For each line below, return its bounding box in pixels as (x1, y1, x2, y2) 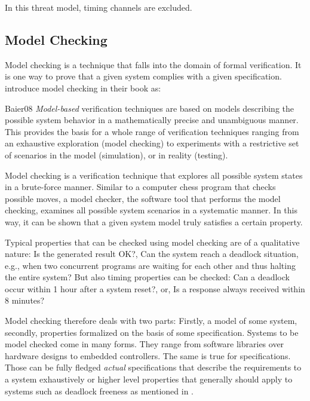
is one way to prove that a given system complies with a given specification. (5, 70, 282, 82)
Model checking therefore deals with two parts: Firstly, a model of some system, (5, 314, 297, 327)
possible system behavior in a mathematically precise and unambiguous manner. (5, 114, 299, 126)
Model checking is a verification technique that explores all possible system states (5, 169, 303, 181)
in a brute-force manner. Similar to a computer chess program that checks (5, 180, 276, 193)
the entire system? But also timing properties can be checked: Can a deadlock (5, 271, 290, 283)
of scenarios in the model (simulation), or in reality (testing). (5, 148, 228, 161)
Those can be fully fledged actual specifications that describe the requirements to (5, 361, 302, 374)
